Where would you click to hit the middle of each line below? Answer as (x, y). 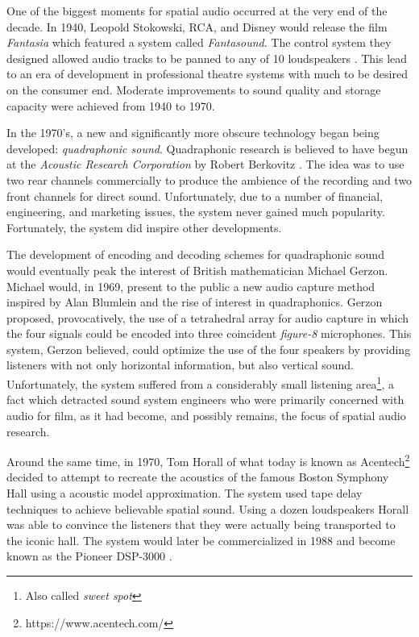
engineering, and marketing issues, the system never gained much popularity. (196, 212)
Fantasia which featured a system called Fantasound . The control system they (199, 42)
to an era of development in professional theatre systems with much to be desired (207, 74)
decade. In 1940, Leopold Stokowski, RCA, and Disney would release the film (197, 26)
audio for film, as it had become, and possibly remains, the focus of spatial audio (206, 415)
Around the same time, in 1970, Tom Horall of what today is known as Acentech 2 (208, 460)
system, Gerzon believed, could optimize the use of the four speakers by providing (209, 349)
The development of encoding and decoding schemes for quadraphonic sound (195, 254)
